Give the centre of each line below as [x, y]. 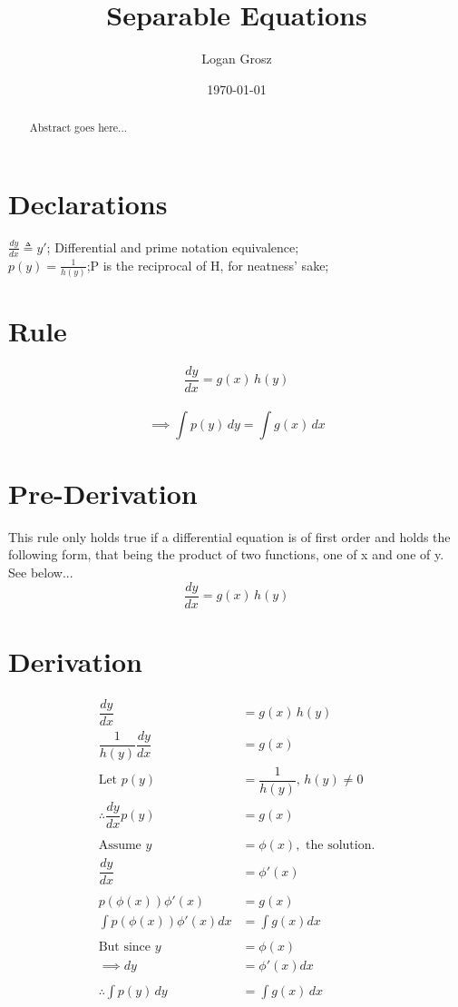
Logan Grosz [237, 59]
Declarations [88, 203]
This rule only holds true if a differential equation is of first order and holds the [229, 536]
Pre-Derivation [103, 493]
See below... [41, 572]
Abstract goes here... [78, 128]
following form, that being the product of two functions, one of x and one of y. [226, 554]
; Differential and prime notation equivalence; [173, 247]
